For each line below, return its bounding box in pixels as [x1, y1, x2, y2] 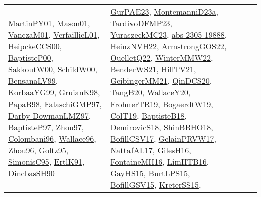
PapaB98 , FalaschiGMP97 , [8, 98, 102, 110]
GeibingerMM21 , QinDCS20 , [110, 75, 212, 86]
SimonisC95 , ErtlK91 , [8, 156, 85, 167]
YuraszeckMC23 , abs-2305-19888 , [110, 29, 227, 40]
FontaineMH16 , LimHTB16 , [110, 156, 209, 167]
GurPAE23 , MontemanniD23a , [110, 6, 219, 17]
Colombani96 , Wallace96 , [8, 133, 96, 144]
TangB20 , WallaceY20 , [110, 86, 191, 98]
